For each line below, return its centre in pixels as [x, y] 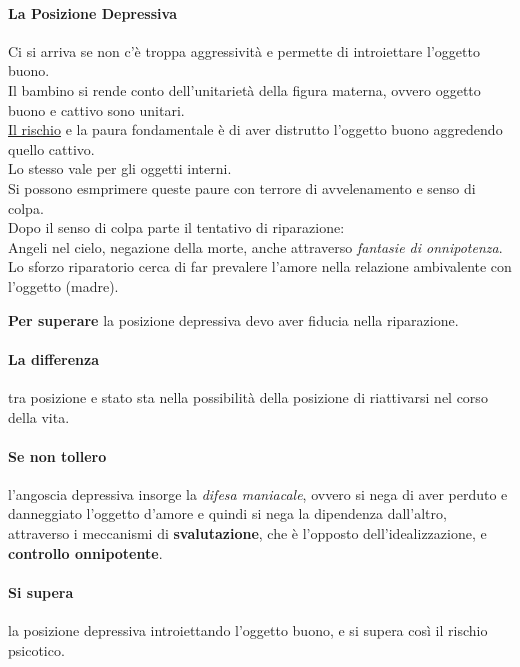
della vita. [39, 416]
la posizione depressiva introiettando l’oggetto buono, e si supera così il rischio [248, 630]
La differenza [53, 358]
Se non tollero [57, 455]
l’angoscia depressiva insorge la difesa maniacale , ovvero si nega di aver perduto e [258, 493]
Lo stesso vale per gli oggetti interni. [120, 168]
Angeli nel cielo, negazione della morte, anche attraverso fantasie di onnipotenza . [255, 246]
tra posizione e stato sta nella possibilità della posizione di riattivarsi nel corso [248, 396]
